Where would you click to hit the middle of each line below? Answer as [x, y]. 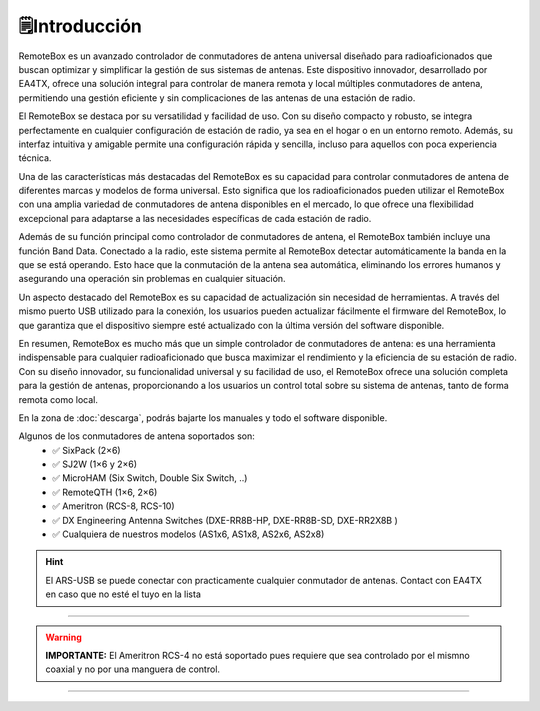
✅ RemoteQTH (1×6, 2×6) [105, 492]
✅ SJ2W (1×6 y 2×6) [95, 464]
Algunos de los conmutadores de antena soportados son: [136, 436]
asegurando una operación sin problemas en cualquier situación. [152, 279]
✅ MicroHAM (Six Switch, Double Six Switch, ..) [150, 478]
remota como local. [58, 399]
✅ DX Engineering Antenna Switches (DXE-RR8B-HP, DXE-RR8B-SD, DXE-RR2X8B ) [225, 520]
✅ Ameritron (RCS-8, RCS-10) [113, 506]
